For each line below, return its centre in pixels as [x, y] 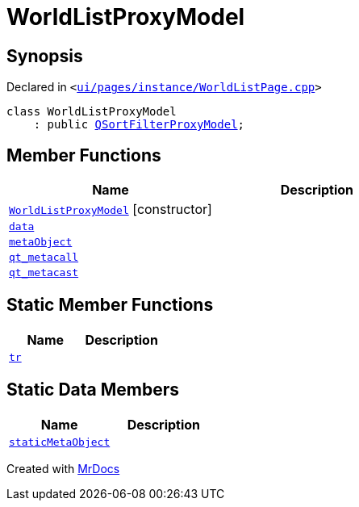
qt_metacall [44, 258]
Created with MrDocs [63, 468]
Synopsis [45, 56]
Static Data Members [93, 390]
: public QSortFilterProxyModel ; [139, 125]
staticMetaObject [60, 442]
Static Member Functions [110, 305]
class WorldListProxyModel [92, 112]
